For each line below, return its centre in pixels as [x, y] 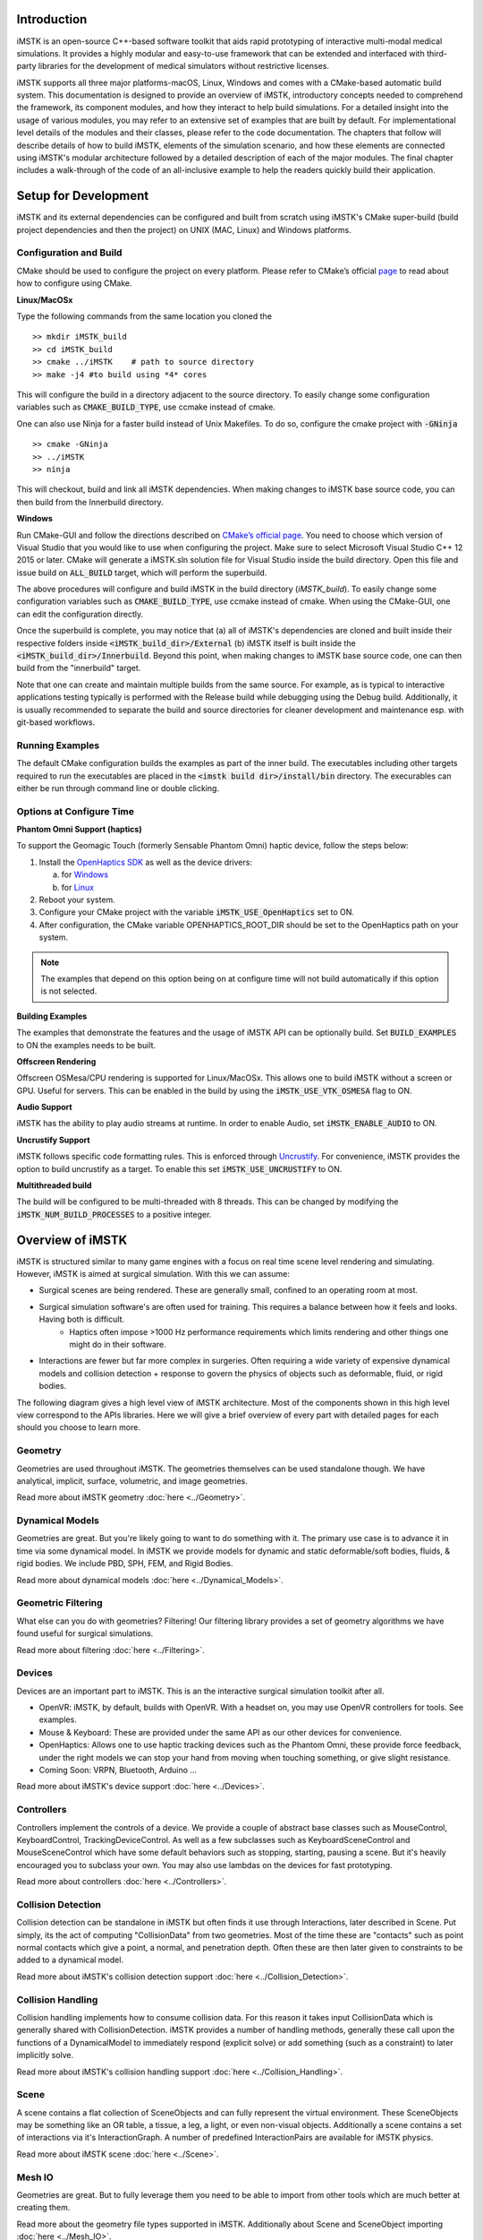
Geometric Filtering [59, 1603]
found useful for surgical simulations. [85, 1633]
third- [436, 53]
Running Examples [58, 745]
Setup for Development [83, 196]
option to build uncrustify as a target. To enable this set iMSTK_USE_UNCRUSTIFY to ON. [179, 1168]
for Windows [85, 874]
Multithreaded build [54, 1185]
